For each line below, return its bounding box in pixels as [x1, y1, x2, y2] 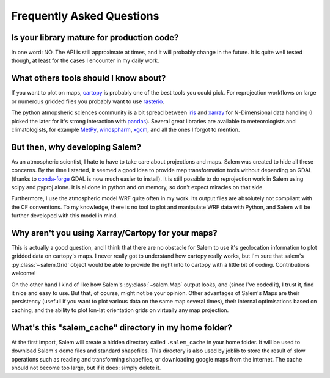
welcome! [11, 269, 36, 277]
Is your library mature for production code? [11, 32, 179, 43]
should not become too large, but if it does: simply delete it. [11, 364, 161, 371]
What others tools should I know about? [11, 73, 166, 84]
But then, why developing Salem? [11, 142, 142, 152]
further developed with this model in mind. [11, 212, 119, 219]
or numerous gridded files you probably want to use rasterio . [11, 98, 164, 105]
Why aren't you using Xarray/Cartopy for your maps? [11, 228, 218, 238]
